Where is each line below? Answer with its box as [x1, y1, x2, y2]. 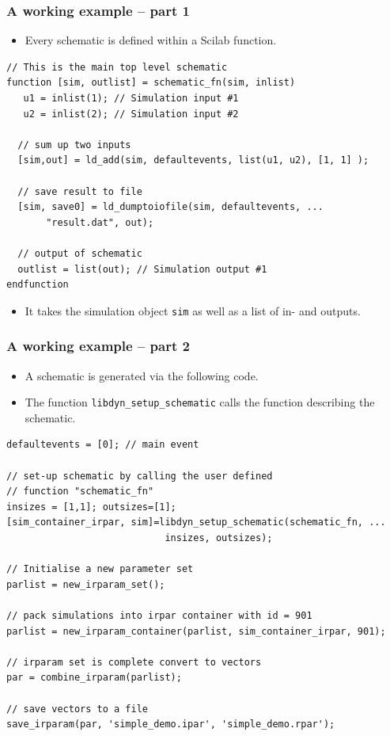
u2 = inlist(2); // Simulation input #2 [23, 108, 239, 120]
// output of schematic [17, 247, 142, 259]
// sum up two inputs [17, 139, 131, 151]
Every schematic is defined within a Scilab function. [25, 32, 277, 48]
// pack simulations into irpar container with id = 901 [6, 609, 312, 621]
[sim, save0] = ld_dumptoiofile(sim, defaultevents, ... [17, 201, 324, 213]
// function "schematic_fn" [6, 486, 154, 498]
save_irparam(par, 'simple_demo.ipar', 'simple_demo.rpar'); [6, 719, 335, 730]
